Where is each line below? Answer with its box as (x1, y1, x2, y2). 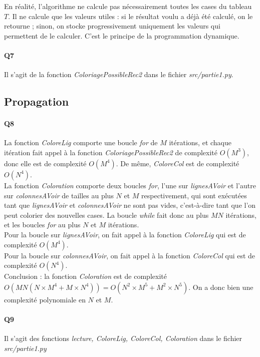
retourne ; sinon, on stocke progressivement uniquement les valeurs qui (4, 21, 220, 31)
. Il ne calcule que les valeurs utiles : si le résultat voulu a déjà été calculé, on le (8, 11, 253, 21)
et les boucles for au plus (4, 219, 81, 230)
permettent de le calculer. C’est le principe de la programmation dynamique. (4, 30, 239, 41)
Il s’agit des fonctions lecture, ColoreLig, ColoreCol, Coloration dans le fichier (4, 333, 242, 343)
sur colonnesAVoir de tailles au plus (4, 190, 114, 200)
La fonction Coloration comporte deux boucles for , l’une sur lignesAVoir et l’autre (4, 180, 256, 190)
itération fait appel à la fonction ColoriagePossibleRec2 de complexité (4, 147, 217, 157)
